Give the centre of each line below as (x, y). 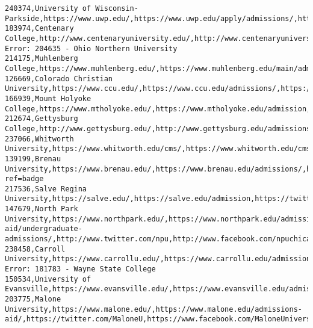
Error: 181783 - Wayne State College (80, 269)
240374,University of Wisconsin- (72, 8)
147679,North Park (42, 209)
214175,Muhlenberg (42, 59)
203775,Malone (33, 299)
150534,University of (48, 279)
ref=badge (24, 179)
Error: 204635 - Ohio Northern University (91, 48)
